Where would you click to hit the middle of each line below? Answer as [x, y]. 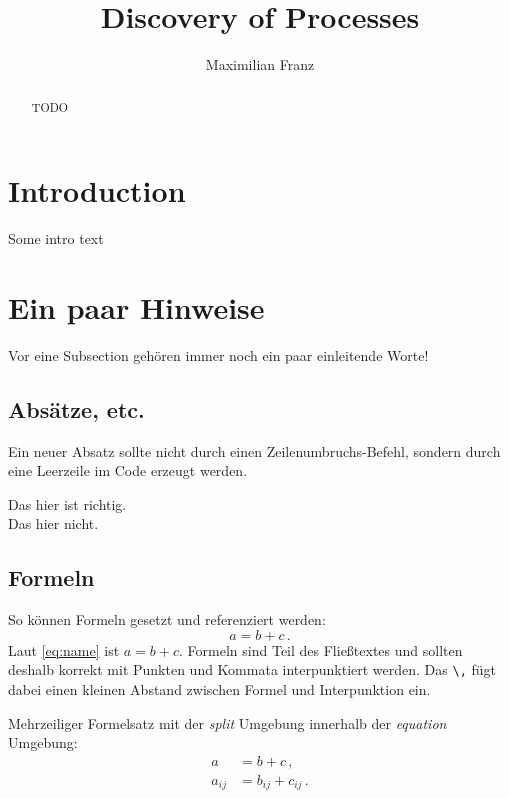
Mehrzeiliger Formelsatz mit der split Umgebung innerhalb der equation [227, 722]
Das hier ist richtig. [67, 503]
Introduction [97, 190]
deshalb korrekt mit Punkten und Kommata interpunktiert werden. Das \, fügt [252, 669]
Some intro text [56, 238]
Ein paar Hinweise [136, 306]
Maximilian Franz [260, 64]
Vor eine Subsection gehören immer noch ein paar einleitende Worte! [218, 354]
